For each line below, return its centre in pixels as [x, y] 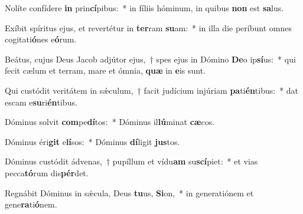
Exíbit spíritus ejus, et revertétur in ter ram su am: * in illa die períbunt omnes [148, 27]
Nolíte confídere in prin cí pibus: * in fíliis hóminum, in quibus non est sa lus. [144, 8]
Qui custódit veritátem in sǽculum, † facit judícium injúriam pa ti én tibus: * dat [152, 90]
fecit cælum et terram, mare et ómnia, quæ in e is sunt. [105, 70]
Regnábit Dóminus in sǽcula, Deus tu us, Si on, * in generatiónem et [129, 192]
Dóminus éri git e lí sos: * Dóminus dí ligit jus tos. [92, 141]
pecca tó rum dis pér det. [47, 172]
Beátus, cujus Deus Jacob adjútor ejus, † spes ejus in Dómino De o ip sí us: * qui [150, 59]
